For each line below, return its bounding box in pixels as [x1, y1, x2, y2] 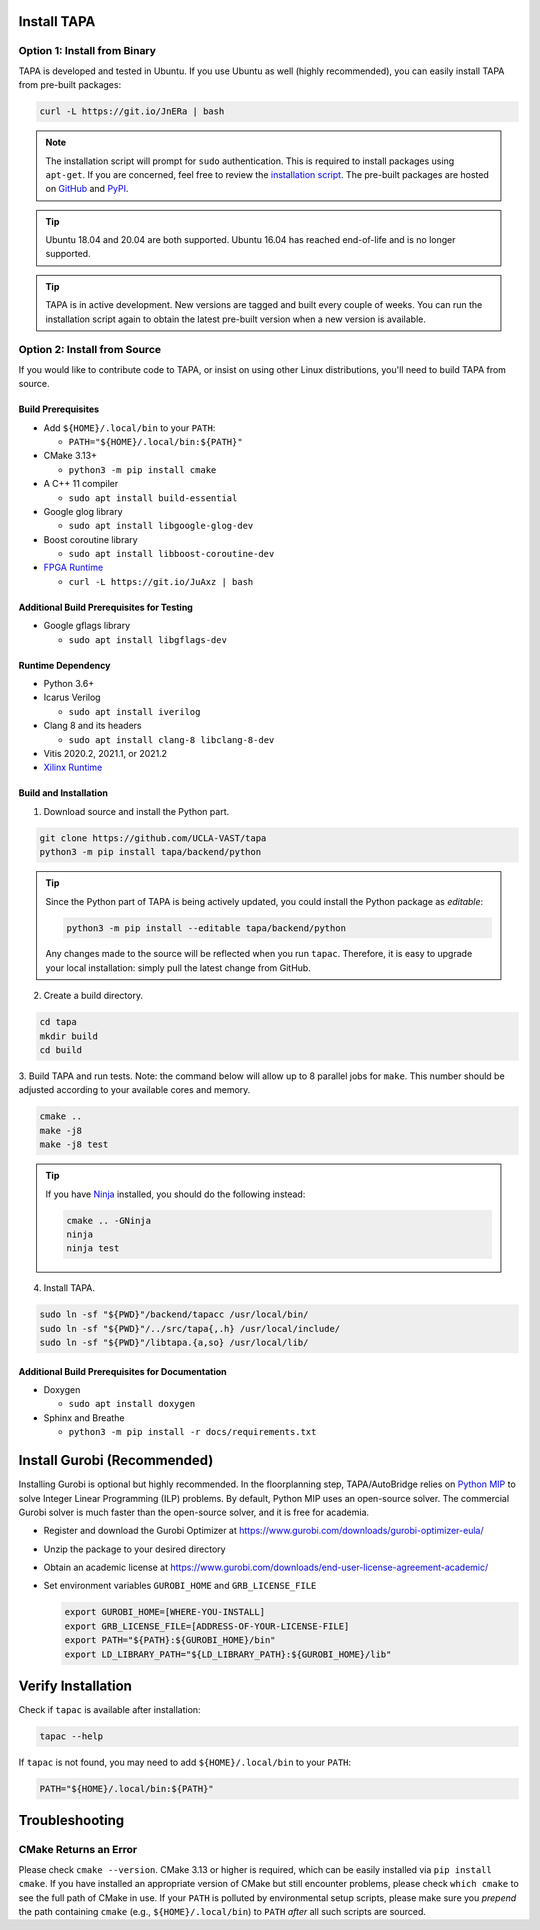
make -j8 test [39, 1139, 109, 1150]
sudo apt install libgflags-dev [68, 634, 227, 645]
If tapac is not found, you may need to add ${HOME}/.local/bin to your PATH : [18, 1756, 352, 1769]
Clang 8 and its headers [43, 720, 142, 732]
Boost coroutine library [43, 533, 139, 545]
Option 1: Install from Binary [18, 44, 157, 58]
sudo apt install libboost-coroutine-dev [68, 548, 275, 560]
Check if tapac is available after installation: [18, 1704, 201, 1716]
